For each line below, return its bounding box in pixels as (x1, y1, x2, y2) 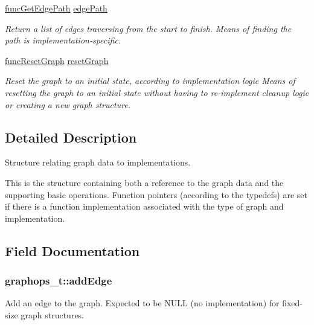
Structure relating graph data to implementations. (5, 156, 191, 169)
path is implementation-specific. (5, 34, 121, 47)
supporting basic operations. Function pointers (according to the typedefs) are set (5, 188, 308, 201)
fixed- (282, 297, 303, 309)
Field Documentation (5, 241, 140, 260)
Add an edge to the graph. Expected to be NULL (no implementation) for (5, 297, 280, 309)
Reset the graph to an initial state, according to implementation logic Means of (5, 74, 295, 87)
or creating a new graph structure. (5, 98, 131, 111)
